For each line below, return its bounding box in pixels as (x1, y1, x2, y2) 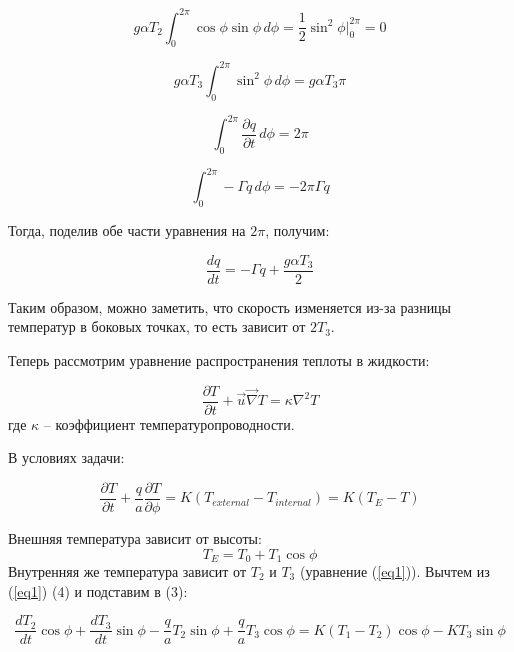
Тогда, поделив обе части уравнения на (8, 220, 246, 241)
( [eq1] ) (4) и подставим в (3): (8, 580, 188, 601)
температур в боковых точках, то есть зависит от (8, 316, 306, 337)
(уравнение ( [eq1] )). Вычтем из (299, 560, 490, 581)
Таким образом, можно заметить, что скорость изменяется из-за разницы (8, 296, 452, 317)
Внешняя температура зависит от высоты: (8, 527, 262, 548)
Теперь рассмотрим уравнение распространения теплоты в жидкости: (8, 350, 430, 371)
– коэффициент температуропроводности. (43, 413, 295, 434)
